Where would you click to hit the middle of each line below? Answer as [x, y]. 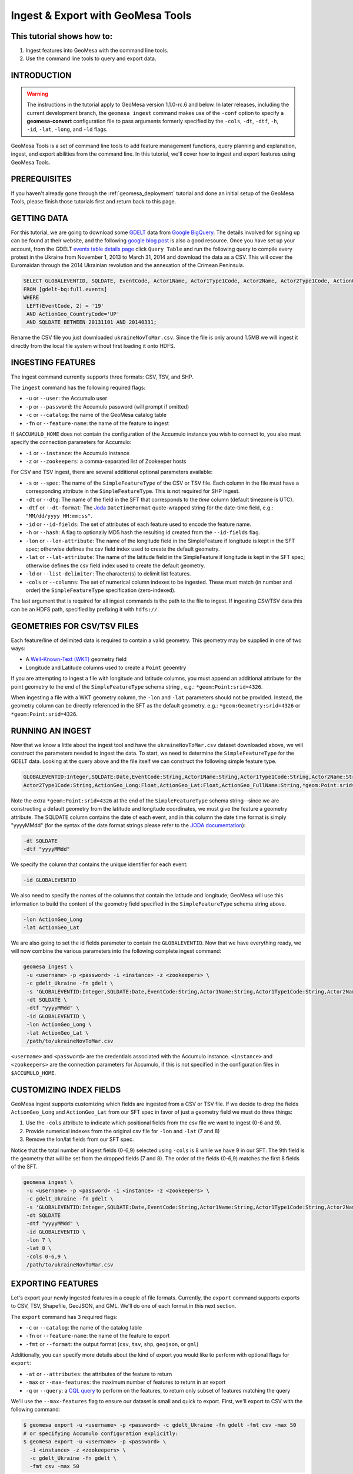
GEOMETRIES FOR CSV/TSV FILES [75, 626]
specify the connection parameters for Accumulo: [71, 442]
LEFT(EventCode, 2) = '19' [65, 306]
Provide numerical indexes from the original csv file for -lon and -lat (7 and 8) [123, 1131]
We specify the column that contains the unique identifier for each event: [99, 864]
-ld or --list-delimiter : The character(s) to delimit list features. [108, 574]
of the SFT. [24, 1167]
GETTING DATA [40, 218]
